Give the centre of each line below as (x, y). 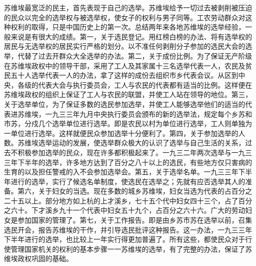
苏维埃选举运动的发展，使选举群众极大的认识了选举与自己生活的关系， (131, 143)
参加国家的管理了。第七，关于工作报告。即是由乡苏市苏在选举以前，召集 (135, 220)
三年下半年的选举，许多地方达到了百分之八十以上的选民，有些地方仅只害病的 (128, 162)
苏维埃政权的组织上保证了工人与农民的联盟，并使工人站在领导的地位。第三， (128, 94)
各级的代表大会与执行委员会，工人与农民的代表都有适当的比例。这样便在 (135, 84)
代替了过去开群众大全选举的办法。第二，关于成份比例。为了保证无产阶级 (135, 55)
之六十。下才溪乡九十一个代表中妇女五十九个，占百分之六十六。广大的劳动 (125, 210)
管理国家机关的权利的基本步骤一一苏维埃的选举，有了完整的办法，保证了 (128, 249)
